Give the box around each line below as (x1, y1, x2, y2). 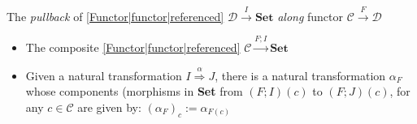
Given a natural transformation (25, 66, 182, 83)
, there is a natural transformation (215, 66, 386, 83)
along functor (277, 7, 344, 24)
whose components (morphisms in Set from (25, 83, 243, 100)
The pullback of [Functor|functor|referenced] (7, 7, 224, 24)
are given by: (77, 98, 141, 115)
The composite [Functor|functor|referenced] (25, 39, 241, 56)
